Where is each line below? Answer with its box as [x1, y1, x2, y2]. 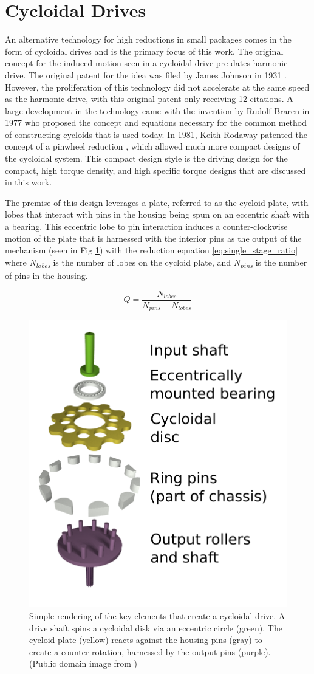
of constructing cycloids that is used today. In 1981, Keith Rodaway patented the [5, 128, 307, 140]
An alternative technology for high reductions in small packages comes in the [5, 33, 292, 46]
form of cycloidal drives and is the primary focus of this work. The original [5, 44, 284, 57]
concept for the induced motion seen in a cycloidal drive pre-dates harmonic [5, 57, 288, 69]
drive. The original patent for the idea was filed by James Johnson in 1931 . [5, 68, 287, 81]
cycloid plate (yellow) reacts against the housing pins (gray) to [29, 633, 262, 646]
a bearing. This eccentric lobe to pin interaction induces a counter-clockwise [5, 220, 288, 233]
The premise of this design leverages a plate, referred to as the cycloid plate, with [5, 196, 309, 208]
